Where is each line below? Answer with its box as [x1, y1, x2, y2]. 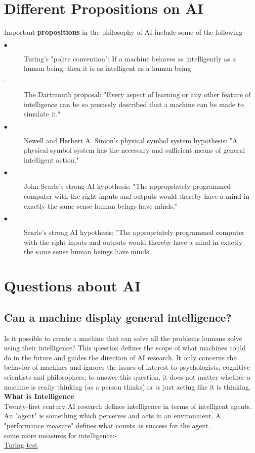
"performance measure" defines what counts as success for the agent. [4, 420, 211, 430]
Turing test [4, 440, 38, 450]
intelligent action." [24, 154, 79, 165]
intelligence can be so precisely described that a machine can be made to [24, 99, 244, 109]
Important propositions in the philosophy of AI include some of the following [4, 27, 243, 37]
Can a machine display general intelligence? [4, 309, 232, 325]
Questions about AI [4, 276, 141, 296]
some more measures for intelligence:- [4, 430, 117, 440]
